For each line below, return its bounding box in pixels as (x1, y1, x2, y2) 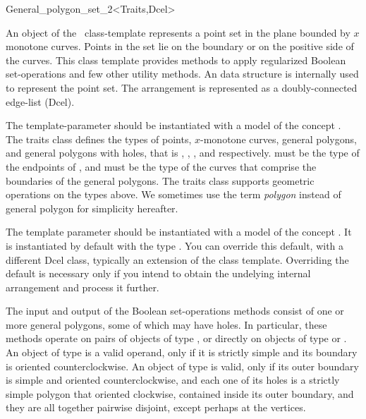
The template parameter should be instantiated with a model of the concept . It (6, 224, 352, 239)
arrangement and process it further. (6, 279, 159, 294)
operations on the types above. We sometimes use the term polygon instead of (6, 187, 341, 202)
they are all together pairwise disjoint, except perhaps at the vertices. (6, 400, 306, 415)
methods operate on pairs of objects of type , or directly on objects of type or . (6, 331, 347, 346)
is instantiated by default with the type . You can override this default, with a (6, 238, 344, 253)
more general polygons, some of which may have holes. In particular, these (6, 317, 327, 332)
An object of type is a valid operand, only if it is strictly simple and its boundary (6, 345, 358, 360)
